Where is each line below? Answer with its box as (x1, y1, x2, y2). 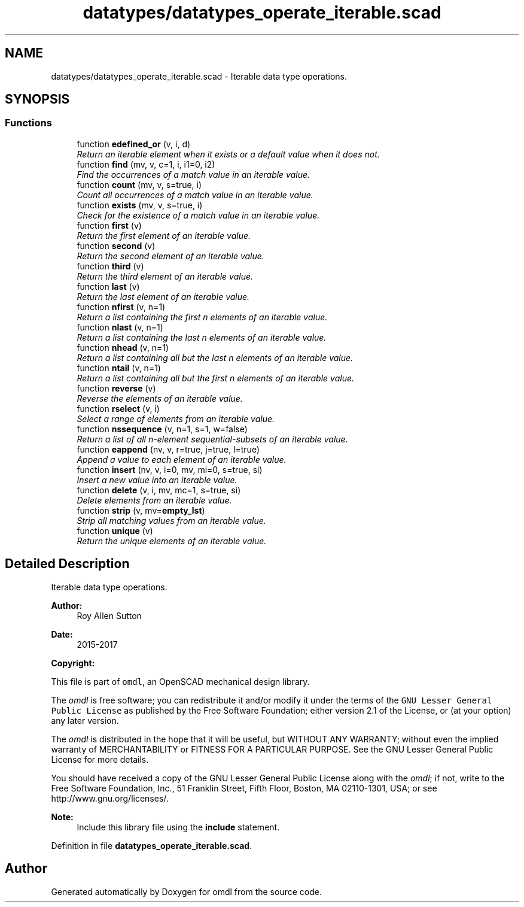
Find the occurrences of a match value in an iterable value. (77, 169, 310, 180)
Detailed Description (5, 556, 130, 572)
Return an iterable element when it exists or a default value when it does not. (77, 148, 380, 159)
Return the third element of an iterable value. (77, 271, 254, 281)
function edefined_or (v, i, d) (77, 138, 191, 149)
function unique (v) (77, 525, 153, 536)
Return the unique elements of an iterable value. (77, 535, 267, 546)
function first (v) (77, 220, 142, 230)
